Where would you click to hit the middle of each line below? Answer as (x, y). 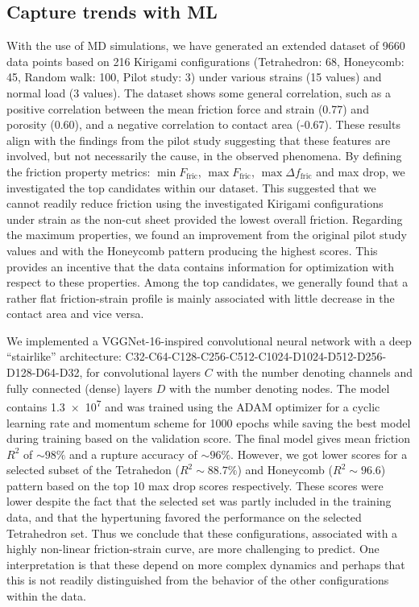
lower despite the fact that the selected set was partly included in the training (199, 501)
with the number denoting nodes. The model (279, 388)
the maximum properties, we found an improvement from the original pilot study (207, 235)
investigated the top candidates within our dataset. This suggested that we (191, 187)
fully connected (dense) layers (80, 388)
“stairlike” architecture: (64, 356)
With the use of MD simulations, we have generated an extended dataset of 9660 (206, 45)
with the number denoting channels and (315, 372)
